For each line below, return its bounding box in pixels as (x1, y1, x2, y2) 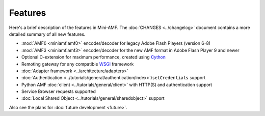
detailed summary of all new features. (9, 31, 86, 37)
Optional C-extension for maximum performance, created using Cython (21, 54, 166, 60)
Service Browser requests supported (21, 88, 96, 94)
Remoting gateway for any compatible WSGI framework (21, 61, 134, 67)
